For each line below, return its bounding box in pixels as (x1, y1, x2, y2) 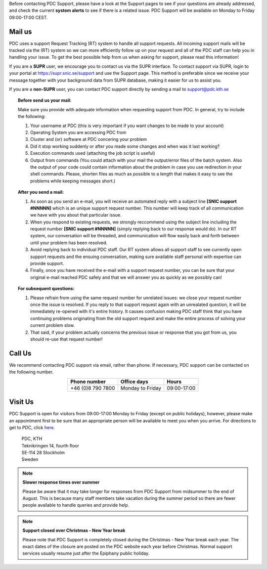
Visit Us (9, 398, 34, 406)
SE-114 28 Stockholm (21, 450, 65, 456)
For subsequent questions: (18, 286, 75, 292)
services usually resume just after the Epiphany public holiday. (22, 550, 150, 556)
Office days (120, 378, 148, 385)
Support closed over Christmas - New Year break (22, 527, 126, 533)
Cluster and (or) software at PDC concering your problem (30, 136, 147, 142)
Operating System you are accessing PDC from (30, 129, 127, 135)
